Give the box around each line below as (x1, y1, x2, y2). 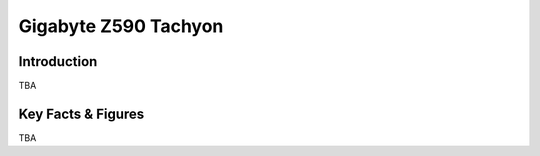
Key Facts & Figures (18, 105, 145, 122)
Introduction (18, 53, 98, 70)
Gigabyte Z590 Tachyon (18, 15, 224, 37)
